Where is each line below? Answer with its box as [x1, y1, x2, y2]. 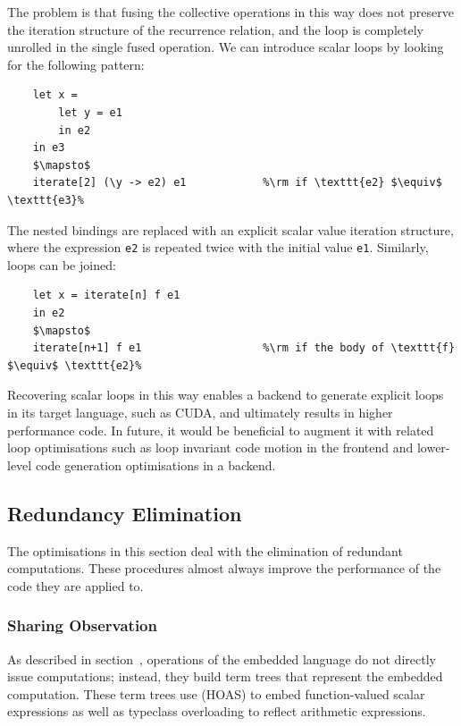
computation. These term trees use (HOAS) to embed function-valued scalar [7, 684, 425, 703]
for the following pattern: [7, 55, 145, 73]
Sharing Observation [7, 614, 157, 637]
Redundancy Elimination [7, 499, 242, 527]
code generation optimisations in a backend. [35, 455, 276, 474]
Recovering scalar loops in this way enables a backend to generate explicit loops [7, 385, 444, 404]
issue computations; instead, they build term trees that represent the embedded [7, 667, 443, 686]
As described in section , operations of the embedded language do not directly [7, 649, 436, 668]
